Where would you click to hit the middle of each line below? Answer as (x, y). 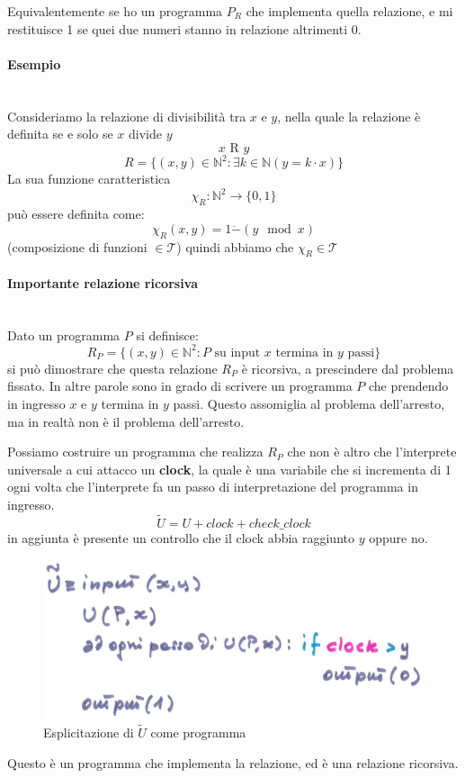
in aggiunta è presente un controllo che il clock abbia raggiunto (181, 537)
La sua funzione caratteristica (89, 179)
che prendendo (408, 386)
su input (237, 353)
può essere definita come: (76, 214)
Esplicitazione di (89, 732)
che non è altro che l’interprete (372, 452)
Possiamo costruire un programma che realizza (135, 452)
